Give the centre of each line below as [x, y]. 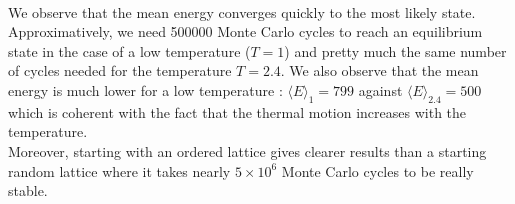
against [380, 89]
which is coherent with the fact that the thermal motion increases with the [237, 111]
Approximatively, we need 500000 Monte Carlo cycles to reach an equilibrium [245, 31]
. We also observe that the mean [379, 70]
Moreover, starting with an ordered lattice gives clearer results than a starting [247, 150]
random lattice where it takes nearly [119, 170]
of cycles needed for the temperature [120, 70]
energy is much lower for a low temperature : [145, 89]
